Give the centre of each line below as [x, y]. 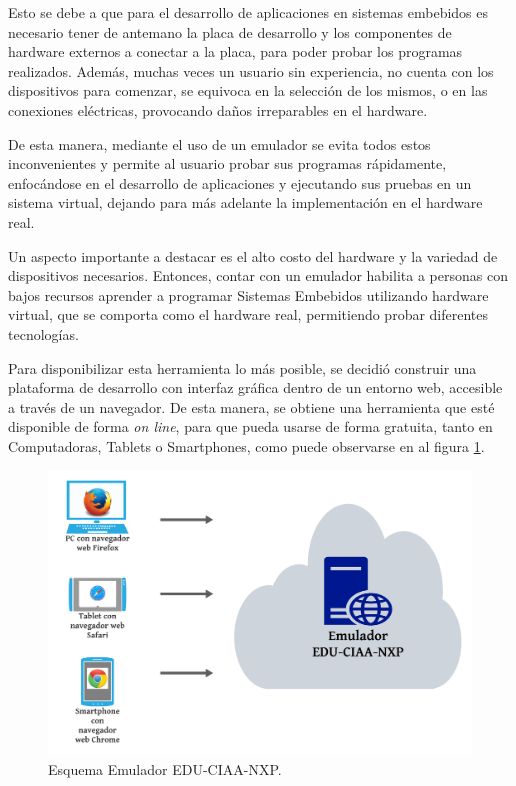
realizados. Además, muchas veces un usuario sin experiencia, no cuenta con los [251, 70]
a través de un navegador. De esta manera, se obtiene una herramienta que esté [251, 406]
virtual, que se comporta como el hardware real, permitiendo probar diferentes [248, 314]
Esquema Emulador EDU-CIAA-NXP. [165, 768]
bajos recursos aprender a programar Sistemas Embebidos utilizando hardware [248, 294]
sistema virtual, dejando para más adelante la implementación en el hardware [245, 202]
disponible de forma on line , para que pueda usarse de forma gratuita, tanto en [250, 426]
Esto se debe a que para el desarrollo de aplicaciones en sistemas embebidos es [248, 12]
